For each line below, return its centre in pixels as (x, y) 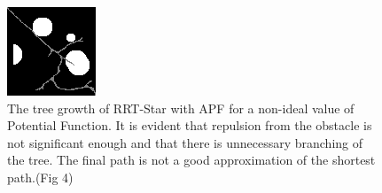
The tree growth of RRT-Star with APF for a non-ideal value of (181, 108)
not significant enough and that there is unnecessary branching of (185, 142)
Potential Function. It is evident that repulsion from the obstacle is (190, 125)
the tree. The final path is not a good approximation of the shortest (191, 160)
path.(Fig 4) (40, 177)
